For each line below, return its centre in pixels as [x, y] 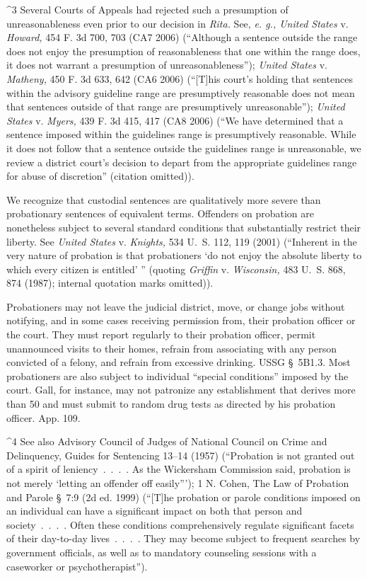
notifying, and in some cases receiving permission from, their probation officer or [181, 320]
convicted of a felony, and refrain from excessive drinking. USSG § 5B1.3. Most [179, 362]
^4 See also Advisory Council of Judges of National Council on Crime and [167, 441]
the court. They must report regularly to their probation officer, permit [161, 334]
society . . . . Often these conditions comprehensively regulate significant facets [180, 524]
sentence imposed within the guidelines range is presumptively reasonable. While [181, 134]
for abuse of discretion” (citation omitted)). [100, 176]
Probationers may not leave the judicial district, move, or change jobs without [176, 306]
